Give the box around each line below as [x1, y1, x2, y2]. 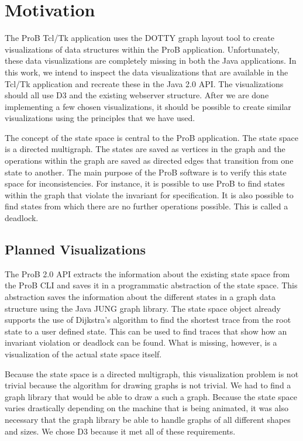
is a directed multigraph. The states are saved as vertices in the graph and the [5, 143, 285, 155]
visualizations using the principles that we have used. [5, 112, 195, 124]
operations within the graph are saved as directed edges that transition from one [5, 154, 294, 167]
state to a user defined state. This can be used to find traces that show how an [5, 325, 287, 337]
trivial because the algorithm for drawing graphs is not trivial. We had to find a [5, 379, 291, 391]
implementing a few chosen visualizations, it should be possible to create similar [5, 100, 291, 112]
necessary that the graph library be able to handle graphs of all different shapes [5, 413, 291, 425]
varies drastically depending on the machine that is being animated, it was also [5, 402, 289, 414]
